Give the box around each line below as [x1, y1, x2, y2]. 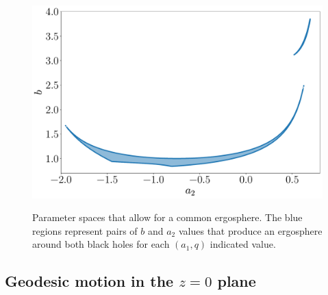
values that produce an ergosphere [178, 223, 323, 238]
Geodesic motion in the [5, 270, 174, 292]
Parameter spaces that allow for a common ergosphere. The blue [32, 210, 303, 225]
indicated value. [210, 237, 276, 251]
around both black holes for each [32, 237, 170, 251]
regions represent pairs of [32, 223, 138, 238]
